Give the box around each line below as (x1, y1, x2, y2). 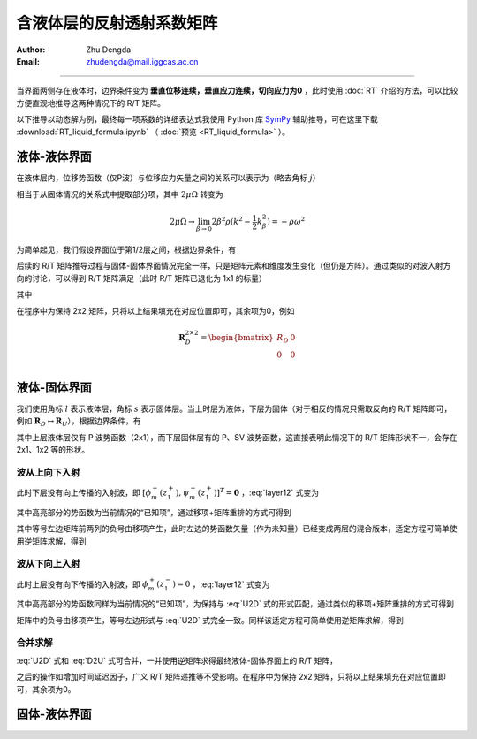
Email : (16, 56, 40, 66)
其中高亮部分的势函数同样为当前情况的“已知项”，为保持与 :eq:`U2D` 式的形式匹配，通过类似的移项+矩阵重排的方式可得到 (16, 598, 455, 609)
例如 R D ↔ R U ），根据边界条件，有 (16, 415, 141, 429)
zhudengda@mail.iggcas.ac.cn (86, 56, 199, 66)
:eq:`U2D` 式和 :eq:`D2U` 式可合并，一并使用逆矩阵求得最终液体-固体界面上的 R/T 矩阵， (16, 655, 338, 666)
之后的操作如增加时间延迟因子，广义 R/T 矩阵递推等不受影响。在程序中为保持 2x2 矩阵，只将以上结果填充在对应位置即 (16, 672, 446, 682)
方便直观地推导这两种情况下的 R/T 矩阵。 (16, 97, 165, 108)
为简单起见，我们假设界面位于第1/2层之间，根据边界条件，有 (16, 244, 237, 255)
